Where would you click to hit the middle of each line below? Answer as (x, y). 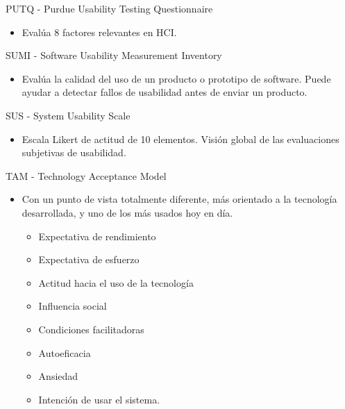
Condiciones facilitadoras (91, 329)
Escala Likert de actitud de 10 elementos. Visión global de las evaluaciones (180, 139)
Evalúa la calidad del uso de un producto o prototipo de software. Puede (176, 78)
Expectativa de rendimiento (97, 236)
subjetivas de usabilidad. (74, 152)
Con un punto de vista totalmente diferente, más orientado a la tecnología (179, 199)
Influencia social (73, 306)
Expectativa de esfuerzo (89, 259)
